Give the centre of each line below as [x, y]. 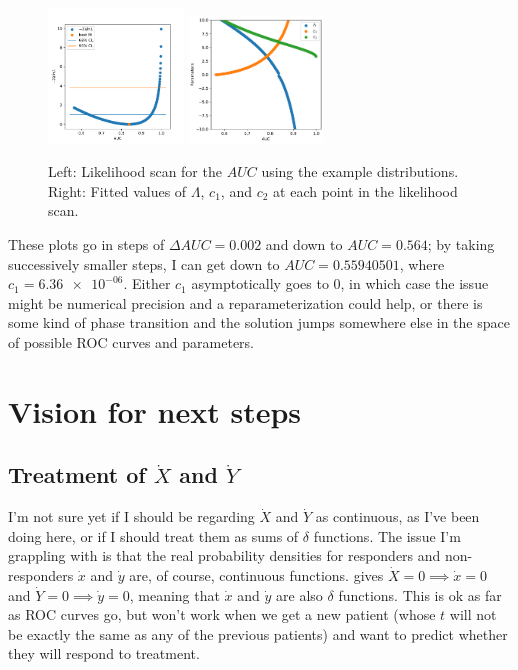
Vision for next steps [155, 410]
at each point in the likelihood [365, 190]
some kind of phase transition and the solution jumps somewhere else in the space [259, 322]
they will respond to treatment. [104, 653]
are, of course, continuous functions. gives [256, 574]
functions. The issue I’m [387, 535]
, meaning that [174, 594]
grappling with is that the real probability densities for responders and [224, 555]
